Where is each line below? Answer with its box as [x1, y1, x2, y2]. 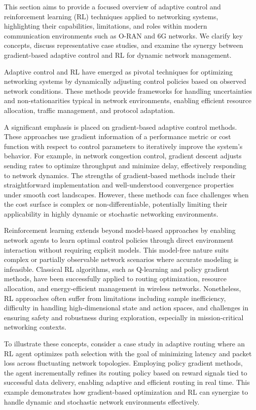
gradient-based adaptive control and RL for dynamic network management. [4, 49, 232, 60]
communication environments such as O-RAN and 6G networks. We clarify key [4, 30, 243, 40]
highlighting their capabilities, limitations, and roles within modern [4, 21, 207, 31]
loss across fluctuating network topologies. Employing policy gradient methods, [4, 358, 243, 368]
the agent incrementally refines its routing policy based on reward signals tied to [4, 367, 247, 377]
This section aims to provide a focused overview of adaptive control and [4, 1, 221, 11]
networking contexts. [4, 322, 67, 332]
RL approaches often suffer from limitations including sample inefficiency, [4, 293, 226, 303]
